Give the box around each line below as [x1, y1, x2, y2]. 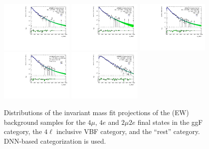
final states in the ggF [137, 117, 203, 127]
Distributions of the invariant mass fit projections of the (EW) [4, 107, 189, 117]
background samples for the [4, 117, 86, 127]
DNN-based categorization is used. [4, 135, 106, 146]
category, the [4, 126, 42, 136]
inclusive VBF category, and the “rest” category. [56, 126, 200, 136]
